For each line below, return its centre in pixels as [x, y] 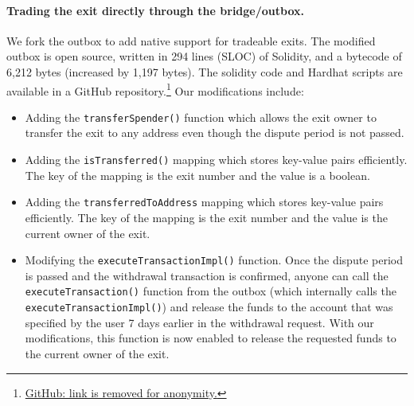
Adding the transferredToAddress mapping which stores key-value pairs [204, 202]
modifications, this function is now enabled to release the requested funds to [211, 338]
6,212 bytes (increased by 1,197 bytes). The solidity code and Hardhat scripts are [205, 71]
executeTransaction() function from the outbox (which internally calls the [211, 291]
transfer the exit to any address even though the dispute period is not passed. [215, 133]
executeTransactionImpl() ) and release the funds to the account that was [209, 307]
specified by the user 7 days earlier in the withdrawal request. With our [199, 322]
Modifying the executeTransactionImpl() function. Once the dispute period [214, 260]
